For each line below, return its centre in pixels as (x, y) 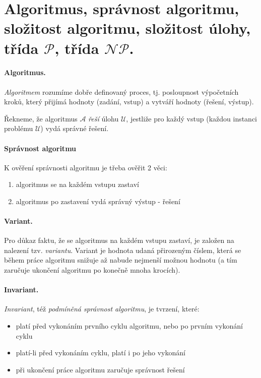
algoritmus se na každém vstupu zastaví (77, 184)
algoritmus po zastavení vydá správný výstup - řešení (98, 201)
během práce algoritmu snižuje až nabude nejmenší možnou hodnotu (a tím (121, 260)
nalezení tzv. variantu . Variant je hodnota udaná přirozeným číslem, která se (123, 250)
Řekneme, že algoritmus (41, 118)
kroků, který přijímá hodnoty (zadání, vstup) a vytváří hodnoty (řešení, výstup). (129, 102)
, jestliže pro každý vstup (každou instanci (192, 118)
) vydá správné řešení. (75, 128)
